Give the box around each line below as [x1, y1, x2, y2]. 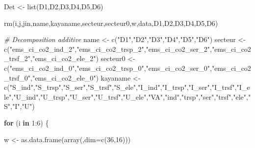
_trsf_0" [4, 72, 30, 83]
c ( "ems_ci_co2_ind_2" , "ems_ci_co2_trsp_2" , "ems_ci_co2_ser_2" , [4, 43, 212, 54]
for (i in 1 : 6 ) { [4, 117, 49, 127]
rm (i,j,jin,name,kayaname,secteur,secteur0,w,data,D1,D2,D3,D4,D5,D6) [4, 18, 218, 28]
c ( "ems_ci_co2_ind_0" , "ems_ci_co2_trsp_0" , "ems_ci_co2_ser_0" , [4, 63, 212, 73]
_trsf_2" [4, 53, 30, 63]
